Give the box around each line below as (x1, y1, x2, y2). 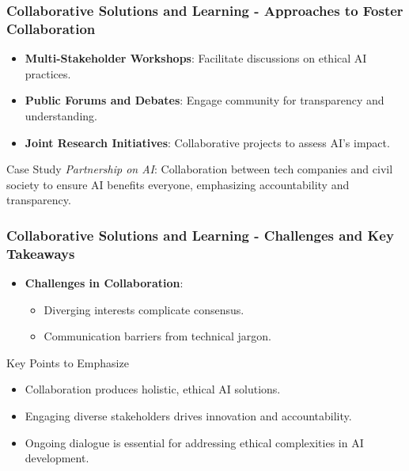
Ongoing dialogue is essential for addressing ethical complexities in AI (25, 434, 364, 450)
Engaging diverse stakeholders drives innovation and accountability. (25, 408, 352, 424)
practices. (25, 65, 71, 82)
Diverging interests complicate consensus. (44, 301, 244, 317)
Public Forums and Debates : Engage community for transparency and (25, 92, 384, 108)
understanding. (25, 107, 97, 123)
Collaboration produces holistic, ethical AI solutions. (25, 381, 281, 397)
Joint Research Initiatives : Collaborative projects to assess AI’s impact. (25, 134, 390, 150)
